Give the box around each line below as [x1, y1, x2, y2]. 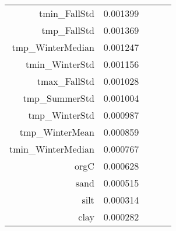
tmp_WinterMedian [12, 40, 94, 54]
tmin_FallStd [38, 6, 94, 20]
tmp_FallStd [41, 23, 94, 37]
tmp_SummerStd [23, 91, 94, 105]
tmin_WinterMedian [9, 142, 94, 156]
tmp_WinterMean [19, 125, 94, 139]
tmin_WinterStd [26, 57, 94, 71]
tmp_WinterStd [28, 108, 94, 122]
